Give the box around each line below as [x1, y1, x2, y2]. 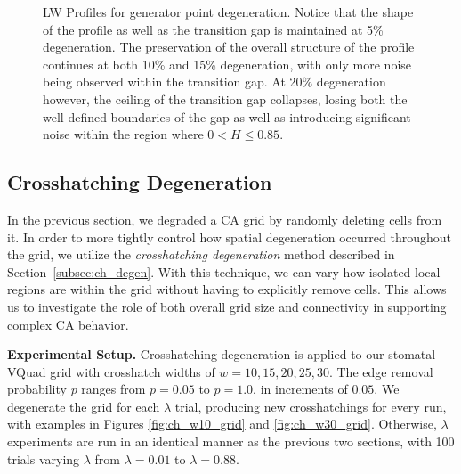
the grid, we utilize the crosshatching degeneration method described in [7, 245, 395, 264]
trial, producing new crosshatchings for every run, [174, 396, 447, 415]
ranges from [81, 380, 146, 398]
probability [7, 380, 67, 398]
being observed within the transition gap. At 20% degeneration [43, 72, 386, 91]
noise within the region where [43, 125, 204, 143]
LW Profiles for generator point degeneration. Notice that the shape [43, 3, 414, 20]
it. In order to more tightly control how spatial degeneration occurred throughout [7, 227, 451, 246]
